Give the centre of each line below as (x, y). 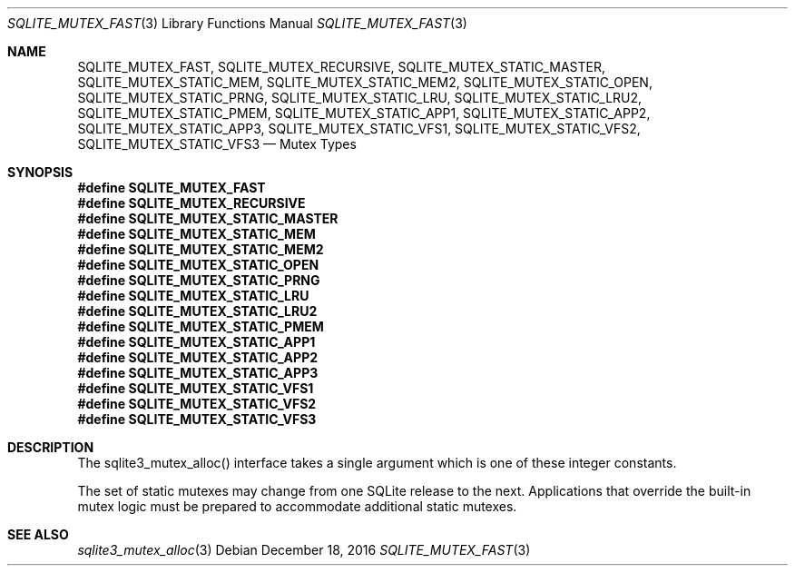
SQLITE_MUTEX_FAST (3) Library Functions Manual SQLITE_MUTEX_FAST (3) (237, 23)
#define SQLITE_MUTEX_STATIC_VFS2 (197, 404)
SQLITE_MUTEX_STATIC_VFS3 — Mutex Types (217, 144)
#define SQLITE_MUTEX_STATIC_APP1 (196, 342)
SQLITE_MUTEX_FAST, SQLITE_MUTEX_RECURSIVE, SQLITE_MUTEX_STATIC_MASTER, (341, 67)
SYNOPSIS (40, 172)
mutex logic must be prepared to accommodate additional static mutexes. (297, 506)
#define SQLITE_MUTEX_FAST (172, 188)
